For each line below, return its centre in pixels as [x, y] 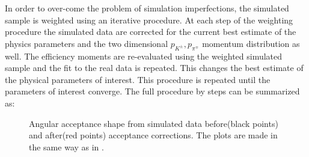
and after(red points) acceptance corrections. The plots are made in [153, 135]
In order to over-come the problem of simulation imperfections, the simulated [147, 8]
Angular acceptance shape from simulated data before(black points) [154, 123]
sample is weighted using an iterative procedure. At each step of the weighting [149, 20]
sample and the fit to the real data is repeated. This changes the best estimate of [154, 68]
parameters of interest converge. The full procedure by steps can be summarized [152, 91]
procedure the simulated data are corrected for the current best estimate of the [151, 32]
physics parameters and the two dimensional [87, 43]
